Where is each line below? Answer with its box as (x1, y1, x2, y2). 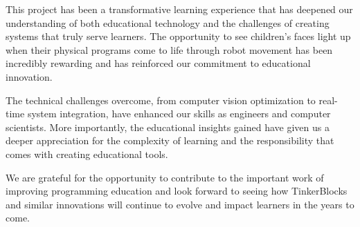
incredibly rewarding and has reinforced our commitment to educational (6, 56, 311, 70)
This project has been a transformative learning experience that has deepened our (6, 2, 353, 16)
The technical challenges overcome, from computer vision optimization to (6, 92, 316, 107)
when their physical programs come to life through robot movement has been (6, 42, 333, 57)
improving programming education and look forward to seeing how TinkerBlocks (6, 184, 348, 198)
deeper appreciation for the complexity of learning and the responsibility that (6, 133, 334, 148)
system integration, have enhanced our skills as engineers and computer (27, 106, 331, 121)
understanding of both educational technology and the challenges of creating (6, 15, 330, 30)
